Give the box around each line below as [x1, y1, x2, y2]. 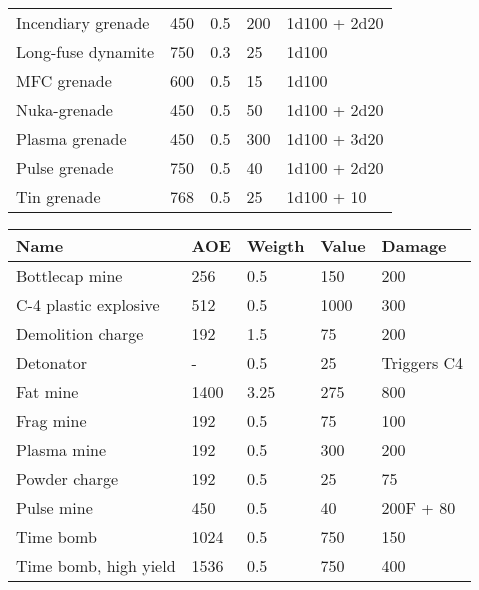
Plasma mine [16, 438, 107, 461]
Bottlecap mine [16, 264, 123, 287]
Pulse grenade [16, 156, 114, 179]
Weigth [246, 234, 305, 257]
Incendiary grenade [16, 11, 150, 34]
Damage [381, 234, 447, 257]
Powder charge [16, 467, 119, 490]
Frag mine [16, 409, 87, 432]
